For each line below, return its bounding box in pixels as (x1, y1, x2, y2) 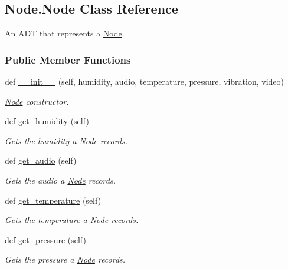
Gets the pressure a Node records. (5, 253, 126, 265)
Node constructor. (5, 95, 69, 107)
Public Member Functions (5, 52, 131, 67)
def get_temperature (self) (5, 194, 102, 206)
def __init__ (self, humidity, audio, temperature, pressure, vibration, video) (5, 75, 284, 88)
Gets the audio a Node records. (5, 174, 116, 186)
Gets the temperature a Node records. (5, 214, 139, 226)
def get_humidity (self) (5, 115, 89, 127)
